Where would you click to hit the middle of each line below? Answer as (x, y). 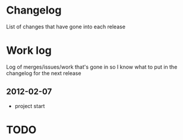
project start (30, 106)
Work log (29, 51)
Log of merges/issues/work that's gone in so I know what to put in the (92, 67)
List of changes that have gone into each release (66, 27)
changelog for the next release (44, 73)
